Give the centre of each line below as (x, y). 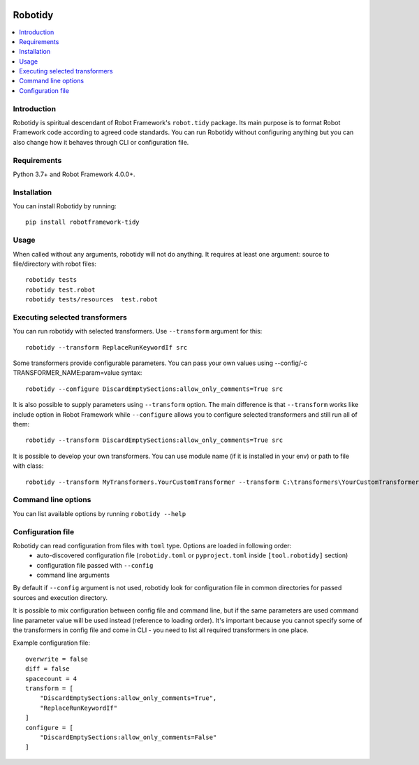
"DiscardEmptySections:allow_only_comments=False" (128, 737)
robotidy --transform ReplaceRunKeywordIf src (106, 347)
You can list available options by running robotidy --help (100, 513)
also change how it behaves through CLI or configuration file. (101, 142)
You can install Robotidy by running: (65, 206)
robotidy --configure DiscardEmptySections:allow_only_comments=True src (154, 389)
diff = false (47, 669)
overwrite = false (57, 659)
